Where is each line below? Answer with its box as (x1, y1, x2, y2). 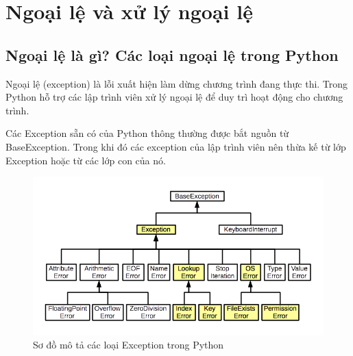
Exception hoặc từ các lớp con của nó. (5, 153, 166, 167)
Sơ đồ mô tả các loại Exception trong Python (33, 338, 224, 352)
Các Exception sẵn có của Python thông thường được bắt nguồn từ (5, 126, 289, 140)
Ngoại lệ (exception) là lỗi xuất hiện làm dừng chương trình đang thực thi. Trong (5, 76, 348, 90)
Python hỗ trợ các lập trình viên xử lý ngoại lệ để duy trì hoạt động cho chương (5, 90, 343, 104)
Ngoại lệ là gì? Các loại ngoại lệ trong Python (5, 44, 339, 65)
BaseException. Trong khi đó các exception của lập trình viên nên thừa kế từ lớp (5, 139, 346, 153)
